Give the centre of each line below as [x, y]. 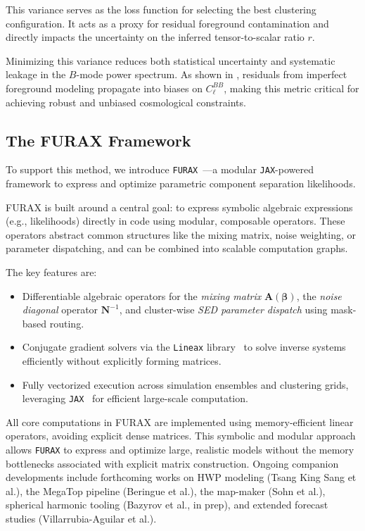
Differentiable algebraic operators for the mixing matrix [142, 295]
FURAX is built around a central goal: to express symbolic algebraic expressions [179, 207]
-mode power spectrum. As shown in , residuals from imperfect [212, 74]
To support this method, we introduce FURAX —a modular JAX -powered [160, 169]
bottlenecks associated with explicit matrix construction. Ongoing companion [172, 463]
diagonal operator [60, 310]
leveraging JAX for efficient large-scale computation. [135, 398]
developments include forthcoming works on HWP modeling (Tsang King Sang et [181, 477]
